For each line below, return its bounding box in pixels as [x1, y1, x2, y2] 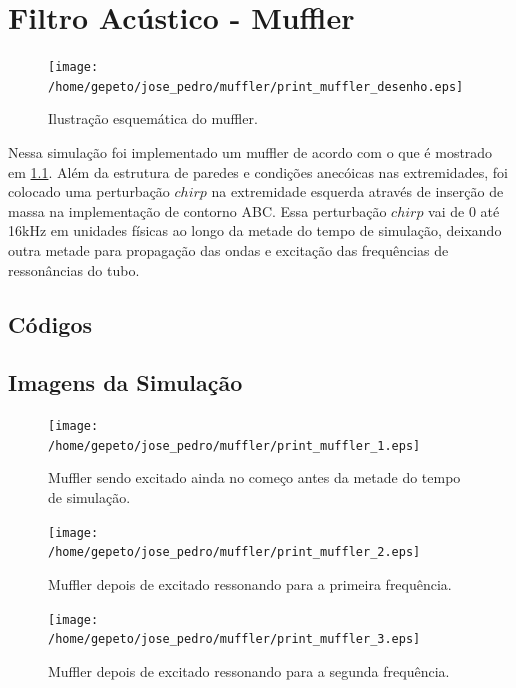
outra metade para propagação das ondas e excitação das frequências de [8, 240, 449, 260]
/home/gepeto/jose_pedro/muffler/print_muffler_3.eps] [48, 632, 421, 647]
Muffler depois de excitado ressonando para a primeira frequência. [48, 573, 452, 594]
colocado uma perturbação [8, 181, 170, 202]
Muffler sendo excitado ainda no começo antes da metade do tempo [48, 467, 461, 488]
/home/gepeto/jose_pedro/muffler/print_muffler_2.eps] [48, 545, 421, 560]
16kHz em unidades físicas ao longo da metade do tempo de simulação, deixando [8, 220, 502, 241]
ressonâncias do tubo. [8, 259, 140, 280]
